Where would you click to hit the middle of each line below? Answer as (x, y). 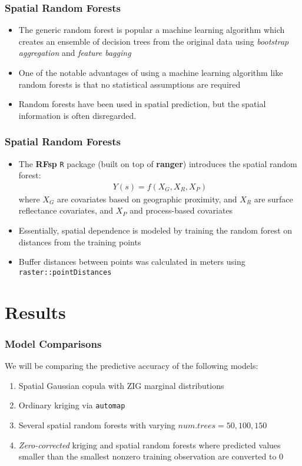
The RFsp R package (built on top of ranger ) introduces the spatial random (158, 163)
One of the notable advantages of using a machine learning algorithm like (151, 72)
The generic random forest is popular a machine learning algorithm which (152, 30)
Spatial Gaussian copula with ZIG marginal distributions (121, 385)
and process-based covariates (181, 210)
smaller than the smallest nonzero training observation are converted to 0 (151, 456)
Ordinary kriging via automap (72, 405)
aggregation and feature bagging (75, 53)
